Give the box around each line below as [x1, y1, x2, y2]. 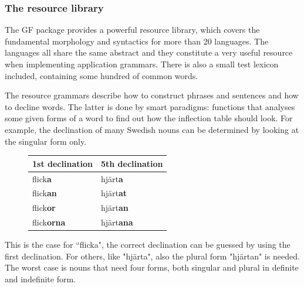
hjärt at [100, 187, 127, 199]
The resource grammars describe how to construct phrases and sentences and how [5, 89, 299, 101]
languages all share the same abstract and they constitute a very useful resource [5, 46, 293, 59]
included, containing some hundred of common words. [5, 69, 198, 81]
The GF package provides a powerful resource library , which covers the [5, 23, 260, 36]
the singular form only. [5, 135, 87, 147]
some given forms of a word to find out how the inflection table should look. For [5, 112, 293, 124]
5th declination [100, 157, 163, 169]
